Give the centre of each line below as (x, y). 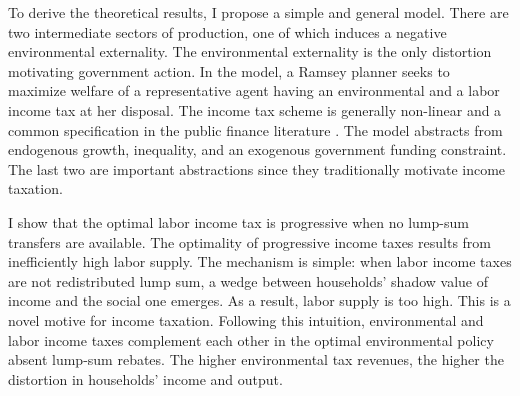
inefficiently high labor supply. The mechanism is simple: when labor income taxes (260, 261)
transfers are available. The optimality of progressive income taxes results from (249, 241)
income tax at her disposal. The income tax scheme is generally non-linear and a (255, 109)
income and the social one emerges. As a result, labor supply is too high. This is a (259, 300)
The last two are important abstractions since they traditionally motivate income (257, 168)
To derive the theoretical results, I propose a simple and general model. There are (258, 12)
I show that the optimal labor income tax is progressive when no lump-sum (238, 221)
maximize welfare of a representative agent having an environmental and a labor (254, 90)
